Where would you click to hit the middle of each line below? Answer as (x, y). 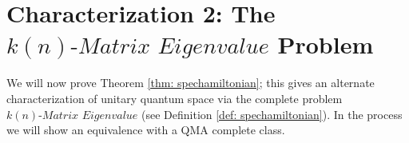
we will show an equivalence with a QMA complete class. (146, 130)
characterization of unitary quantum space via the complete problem (175, 98)
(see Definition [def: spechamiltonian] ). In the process (272, 114)
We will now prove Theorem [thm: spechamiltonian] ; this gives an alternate (191, 83)
